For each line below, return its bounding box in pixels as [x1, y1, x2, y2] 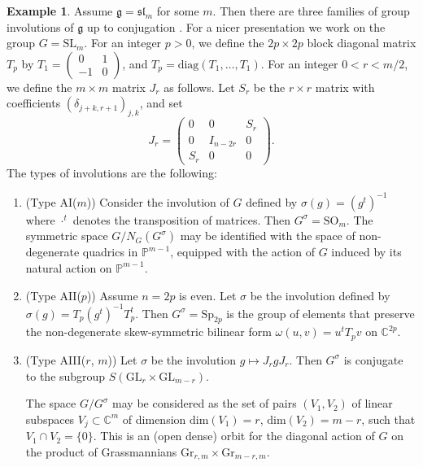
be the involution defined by [250, 286, 390, 303]
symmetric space [25, 227, 108, 244]
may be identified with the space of [180, 227, 355, 244]
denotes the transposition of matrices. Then [72, 211, 290, 228]
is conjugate [343, 351, 403, 368]
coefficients [7, 94, 61, 111]
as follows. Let [164, 78, 235, 95]
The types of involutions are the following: [7, 164, 217, 181]
